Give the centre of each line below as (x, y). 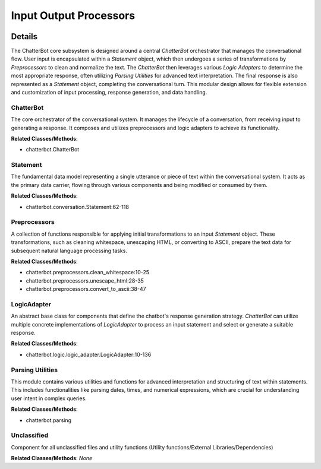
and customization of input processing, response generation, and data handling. (109, 93)
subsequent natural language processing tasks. (69, 251)
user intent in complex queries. (49, 398)
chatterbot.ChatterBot (53, 150)
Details (24, 37)
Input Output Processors (73, 15)
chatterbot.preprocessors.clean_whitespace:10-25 (88, 272)
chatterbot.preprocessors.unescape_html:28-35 (85, 281)
